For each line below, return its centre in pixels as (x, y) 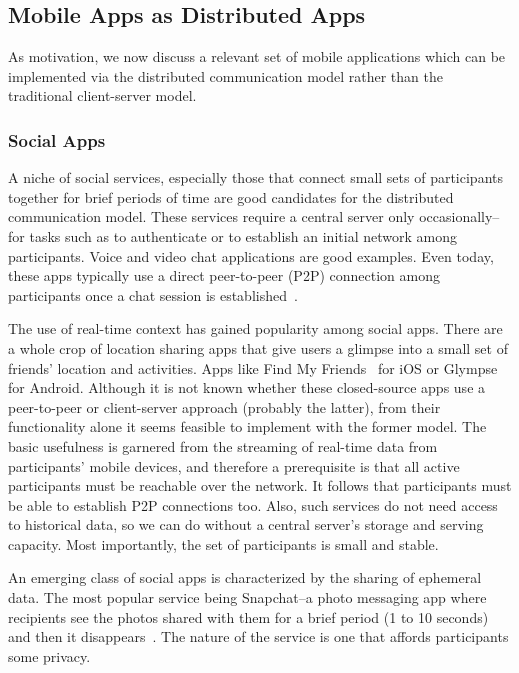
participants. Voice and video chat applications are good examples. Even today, (251, 255)
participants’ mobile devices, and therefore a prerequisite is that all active (234, 465)
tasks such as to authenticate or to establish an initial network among (243, 235)
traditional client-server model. (102, 95)
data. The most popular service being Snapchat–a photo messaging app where (247, 597)
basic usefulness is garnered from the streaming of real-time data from (223, 445)
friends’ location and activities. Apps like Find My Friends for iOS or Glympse (253, 367)
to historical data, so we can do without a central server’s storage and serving (246, 524)
